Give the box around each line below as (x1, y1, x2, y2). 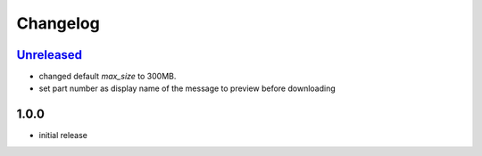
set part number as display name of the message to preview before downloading (38, 83, 337, 94)
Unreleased (16, 47, 83, 62)
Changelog (16, 13, 100, 33)
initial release (38, 130, 88, 141)
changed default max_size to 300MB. (38, 71, 177, 82)
